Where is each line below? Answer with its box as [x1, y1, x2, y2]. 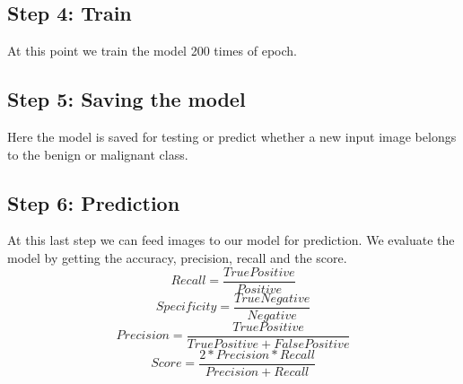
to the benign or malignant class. [7, 144, 188, 163]
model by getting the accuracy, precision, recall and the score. [7, 248, 347, 266]
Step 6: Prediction [7, 188, 180, 216]
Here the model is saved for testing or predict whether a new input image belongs [7, 127, 457, 145]
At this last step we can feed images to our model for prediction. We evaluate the [7, 231, 455, 249]
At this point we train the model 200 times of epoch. [7, 41, 297, 60]
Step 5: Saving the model [7, 85, 246, 113]
